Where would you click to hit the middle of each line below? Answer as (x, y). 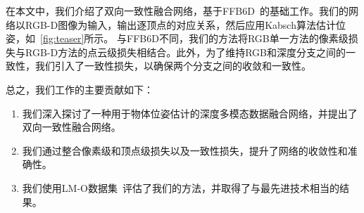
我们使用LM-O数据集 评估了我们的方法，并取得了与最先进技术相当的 (181, 187)
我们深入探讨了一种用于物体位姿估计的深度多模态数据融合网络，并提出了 (190, 113)
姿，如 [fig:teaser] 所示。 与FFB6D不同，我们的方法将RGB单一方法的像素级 (177, 38)
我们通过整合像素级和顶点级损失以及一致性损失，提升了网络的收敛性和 (185, 150)
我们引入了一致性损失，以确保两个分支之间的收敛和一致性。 (173, 66)
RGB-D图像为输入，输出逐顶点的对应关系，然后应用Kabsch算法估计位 (185, 24)
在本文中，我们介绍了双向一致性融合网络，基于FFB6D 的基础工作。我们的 (177, 11)
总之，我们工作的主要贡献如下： (80, 89)
